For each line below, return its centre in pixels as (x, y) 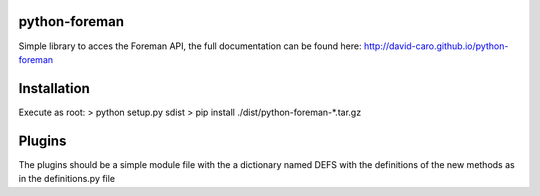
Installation (54, 88)
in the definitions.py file (66, 179)
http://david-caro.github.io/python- (436, 46)
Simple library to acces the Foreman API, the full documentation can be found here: (190, 46)
